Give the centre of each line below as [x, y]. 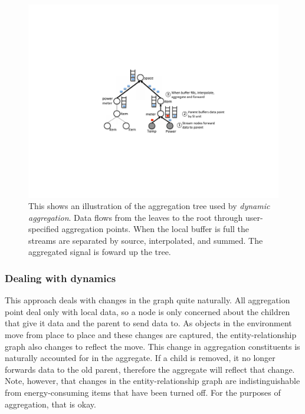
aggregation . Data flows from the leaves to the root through [136, 217]
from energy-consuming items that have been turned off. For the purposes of [143, 393]
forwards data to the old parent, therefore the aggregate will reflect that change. [150, 369]
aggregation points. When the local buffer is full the [155, 229]
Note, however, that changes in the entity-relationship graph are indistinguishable [152, 381]
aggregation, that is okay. [50, 404]
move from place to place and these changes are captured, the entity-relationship [151, 335]
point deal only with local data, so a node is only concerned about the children [147, 311]
